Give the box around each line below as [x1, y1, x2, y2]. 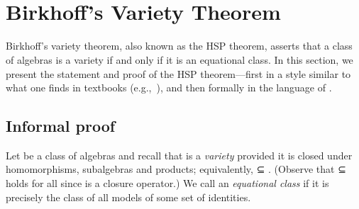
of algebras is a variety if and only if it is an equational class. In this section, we [6, 52, 353, 67]
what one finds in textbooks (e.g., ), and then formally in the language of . [6, 80, 332, 95]
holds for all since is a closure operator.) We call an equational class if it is [6, 176, 329, 191]
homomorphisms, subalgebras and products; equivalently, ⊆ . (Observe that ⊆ [6, 162, 346, 176]
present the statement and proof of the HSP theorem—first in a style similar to [6, 66, 351, 81]
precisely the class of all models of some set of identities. [6, 189, 251, 204]
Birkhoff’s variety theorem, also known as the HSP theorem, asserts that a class [6, 38, 353, 53]
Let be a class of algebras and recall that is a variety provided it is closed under [6, 147, 353, 162]
